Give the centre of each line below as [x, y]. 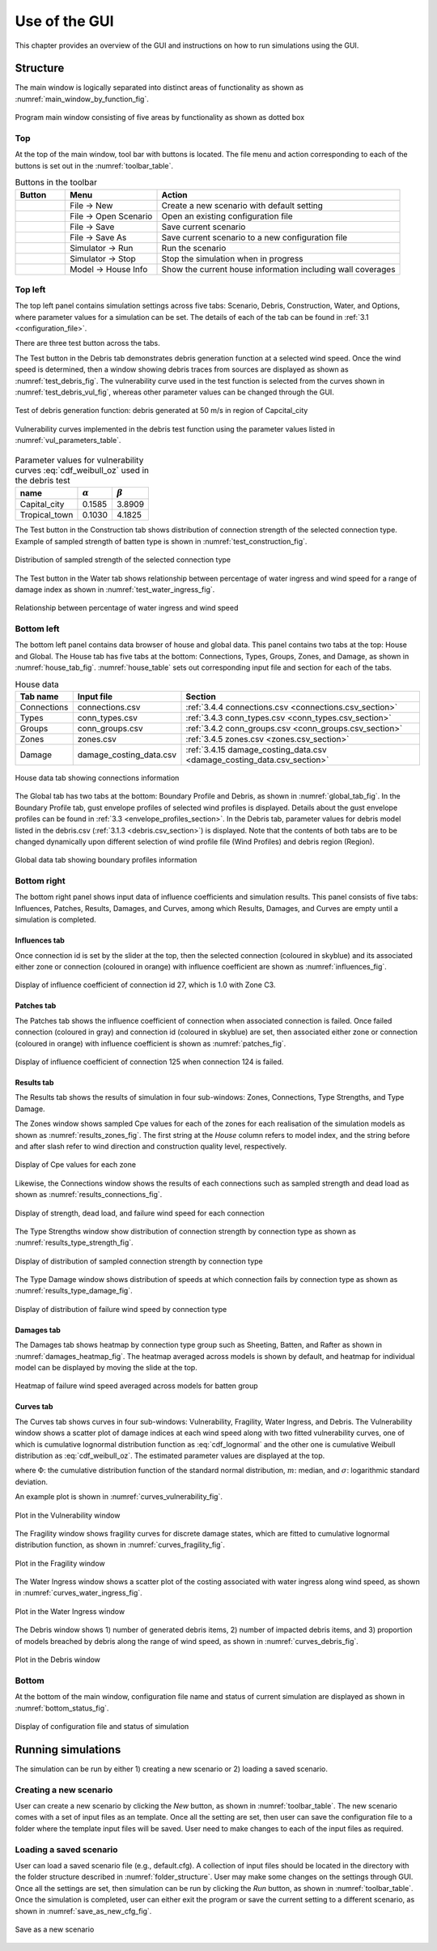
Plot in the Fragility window [60, 1563]
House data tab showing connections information [97, 777]
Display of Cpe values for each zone [76, 1165]
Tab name [39, 696]
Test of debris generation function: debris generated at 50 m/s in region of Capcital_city [161, 411]
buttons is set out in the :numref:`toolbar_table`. [94, 165]
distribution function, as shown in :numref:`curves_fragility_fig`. [120, 1545]
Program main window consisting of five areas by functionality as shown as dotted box [160, 117]
